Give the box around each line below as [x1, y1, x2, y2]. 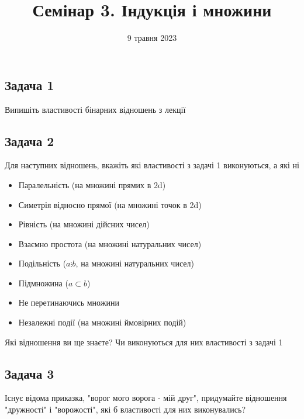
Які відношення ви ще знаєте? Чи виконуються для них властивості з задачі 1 [5, 335, 283, 348]
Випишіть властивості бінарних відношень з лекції [5, 103, 186, 115]
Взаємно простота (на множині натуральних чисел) [18, 237, 202, 250]
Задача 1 [5, 75, 54, 94]
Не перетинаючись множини [18, 296, 119, 309]
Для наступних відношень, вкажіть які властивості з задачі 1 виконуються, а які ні [5, 159, 299, 171]
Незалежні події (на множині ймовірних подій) [18, 316, 186, 328]
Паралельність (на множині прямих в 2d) [18, 178, 166, 191]
